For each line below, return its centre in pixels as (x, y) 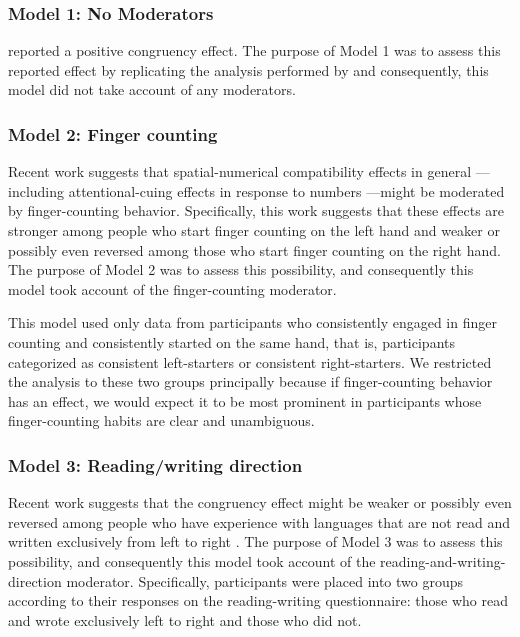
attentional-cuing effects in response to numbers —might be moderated (286, 190)
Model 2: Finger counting (113, 133)
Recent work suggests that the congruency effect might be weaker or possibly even (260, 502)
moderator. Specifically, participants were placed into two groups (265, 580)
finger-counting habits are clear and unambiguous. (161, 420)
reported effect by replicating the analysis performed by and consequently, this (248, 69)
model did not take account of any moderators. (152, 89)
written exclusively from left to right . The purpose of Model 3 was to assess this (255, 541)
